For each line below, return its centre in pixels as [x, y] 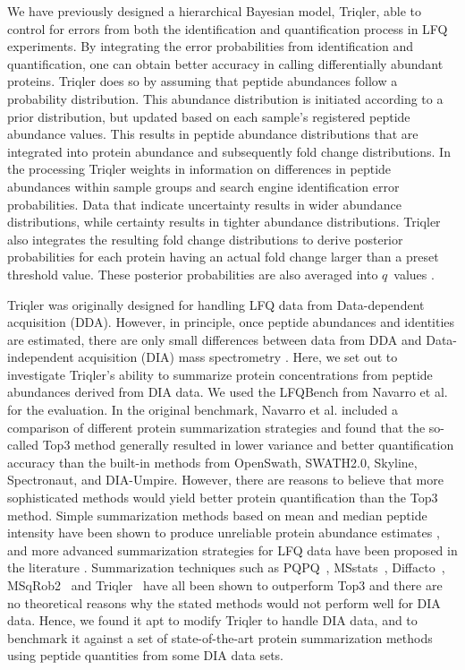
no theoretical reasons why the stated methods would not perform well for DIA [224, 602]
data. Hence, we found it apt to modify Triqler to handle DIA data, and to [212, 620]
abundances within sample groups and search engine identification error [203, 186]
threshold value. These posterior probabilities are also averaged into [193, 274]
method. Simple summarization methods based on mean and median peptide [217, 515]
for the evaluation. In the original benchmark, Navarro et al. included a [203, 410]
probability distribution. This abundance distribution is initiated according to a [225, 98]
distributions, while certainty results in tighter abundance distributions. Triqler [224, 222]
